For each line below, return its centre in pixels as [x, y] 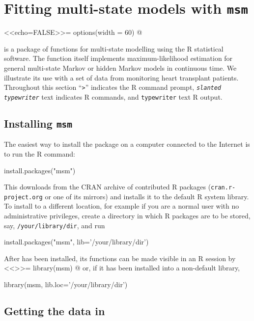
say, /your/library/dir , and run [55, 225]
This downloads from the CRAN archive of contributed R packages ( [108, 187]
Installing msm [38, 123]
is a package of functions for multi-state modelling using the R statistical [114, 48]
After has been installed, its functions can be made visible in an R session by [120, 258]
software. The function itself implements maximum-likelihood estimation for [118, 58]
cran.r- [223, 188]
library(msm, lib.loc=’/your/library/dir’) [66, 284]
